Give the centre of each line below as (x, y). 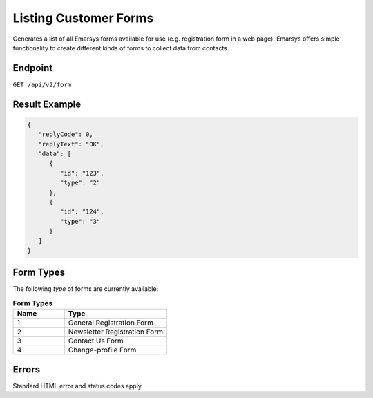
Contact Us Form (96, 341)
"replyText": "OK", (71, 144)
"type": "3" (80, 221)
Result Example (47, 104)
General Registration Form (111, 323)
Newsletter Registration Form (116, 332)
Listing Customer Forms (83, 18)
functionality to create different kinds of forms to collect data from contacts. (121, 48)
